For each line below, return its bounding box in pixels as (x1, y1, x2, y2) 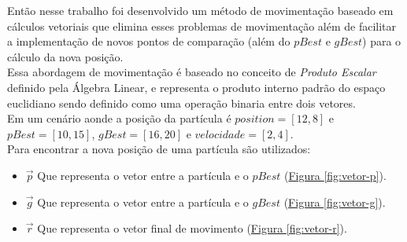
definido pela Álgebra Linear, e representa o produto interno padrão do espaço (7, 79, 386, 95)
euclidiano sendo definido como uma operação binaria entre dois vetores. (7, 94, 356, 111)
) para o (362, 33, 401, 49)
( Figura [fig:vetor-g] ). (283, 193, 386, 210)
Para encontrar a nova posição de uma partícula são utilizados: (7, 141, 311, 157)
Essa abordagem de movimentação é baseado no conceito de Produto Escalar (7, 64, 376, 80)
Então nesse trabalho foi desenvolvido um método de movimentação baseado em (7, 2, 394, 18)
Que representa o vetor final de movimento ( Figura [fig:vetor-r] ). (37, 220, 347, 236)
